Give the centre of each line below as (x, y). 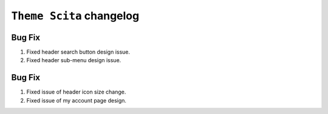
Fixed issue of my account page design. (77, 100)
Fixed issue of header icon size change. (76, 92)
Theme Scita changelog (75, 16)
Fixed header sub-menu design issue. (74, 60)
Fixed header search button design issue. (78, 52)
